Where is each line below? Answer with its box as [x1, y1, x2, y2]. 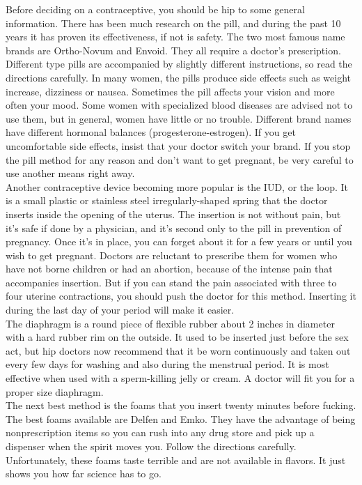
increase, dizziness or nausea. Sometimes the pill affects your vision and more [6, 84, 335, 98]
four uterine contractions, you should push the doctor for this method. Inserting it [6, 288, 356, 303]
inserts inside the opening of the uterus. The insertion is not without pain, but [6, 206, 341, 221]
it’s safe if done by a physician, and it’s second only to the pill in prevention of [6, 220, 342, 235]
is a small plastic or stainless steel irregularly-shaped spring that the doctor [6, 193, 328, 208]
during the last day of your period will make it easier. [6, 302, 235, 317]
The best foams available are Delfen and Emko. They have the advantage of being [6, 411, 356, 426]
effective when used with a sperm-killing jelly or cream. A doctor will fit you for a [6, 371, 355, 385]
